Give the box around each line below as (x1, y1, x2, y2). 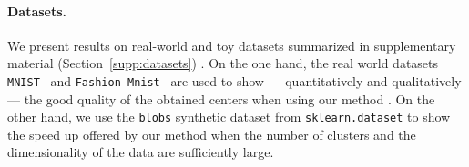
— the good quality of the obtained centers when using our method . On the (7, 89, 435, 108)
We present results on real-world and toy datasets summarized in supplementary (7, 35, 456, 54)
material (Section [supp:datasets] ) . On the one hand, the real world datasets (7, 54, 439, 73)
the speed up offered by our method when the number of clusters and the (7, 124, 416, 143)
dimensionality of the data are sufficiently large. (7, 142, 274, 162)
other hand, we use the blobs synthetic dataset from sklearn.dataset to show (7, 107, 451, 126)
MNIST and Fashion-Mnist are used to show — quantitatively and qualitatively (7, 71, 462, 90)
